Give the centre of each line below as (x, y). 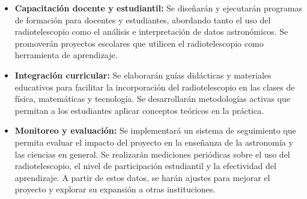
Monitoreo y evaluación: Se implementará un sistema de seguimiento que (155, 130)
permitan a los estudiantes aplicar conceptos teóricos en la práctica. (139, 110)
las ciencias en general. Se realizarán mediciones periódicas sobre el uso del (152, 154)
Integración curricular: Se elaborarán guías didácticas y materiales (143, 75)
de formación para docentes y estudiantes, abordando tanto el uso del (143, 19)
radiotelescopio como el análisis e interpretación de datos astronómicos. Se (151, 31)
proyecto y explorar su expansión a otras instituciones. (115, 189)
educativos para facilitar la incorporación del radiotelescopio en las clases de (155, 87)
